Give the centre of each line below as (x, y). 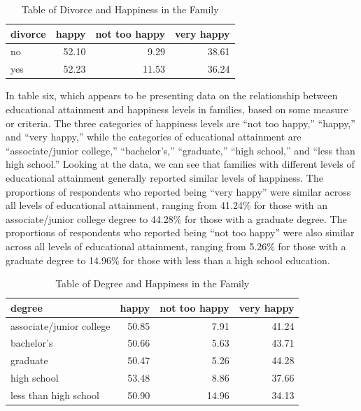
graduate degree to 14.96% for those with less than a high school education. (168, 260)
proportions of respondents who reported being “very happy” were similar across (178, 191)
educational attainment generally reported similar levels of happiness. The (164, 177)
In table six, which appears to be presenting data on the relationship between (172, 95)
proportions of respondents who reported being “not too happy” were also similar (180, 232)
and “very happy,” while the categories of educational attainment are (154, 137)
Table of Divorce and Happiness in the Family (120, 9)
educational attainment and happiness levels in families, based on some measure (177, 109)
